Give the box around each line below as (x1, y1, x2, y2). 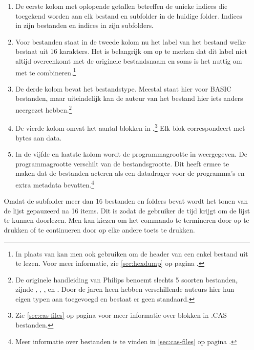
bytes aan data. (15, 132, 62, 142)
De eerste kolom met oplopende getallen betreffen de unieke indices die (15, 1, 228, 11)
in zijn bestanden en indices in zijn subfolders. (15, 20, 154, 30)
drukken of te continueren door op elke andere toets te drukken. (4, 224, 195, 234)
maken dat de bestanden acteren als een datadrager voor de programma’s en (15, 168, 245, 178)
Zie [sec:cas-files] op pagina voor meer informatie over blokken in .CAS (15, 310, 227, 320)
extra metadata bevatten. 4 (15, 178, 94, 189)
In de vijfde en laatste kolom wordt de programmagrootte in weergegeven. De (15, 149, 247, 159)
